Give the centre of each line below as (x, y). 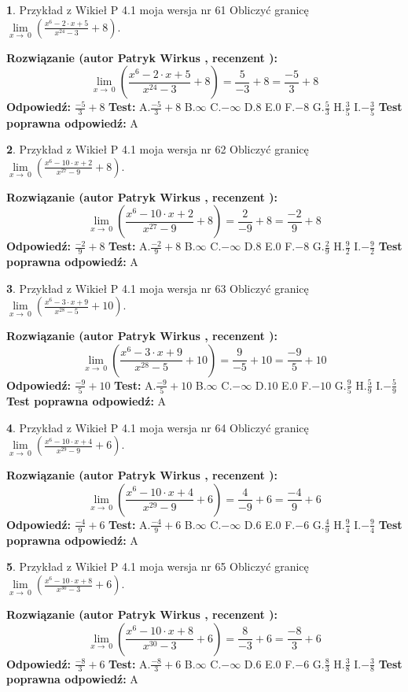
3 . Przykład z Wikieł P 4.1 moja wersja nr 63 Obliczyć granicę (158, 288)
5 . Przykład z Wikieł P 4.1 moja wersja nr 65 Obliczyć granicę (158, 566)
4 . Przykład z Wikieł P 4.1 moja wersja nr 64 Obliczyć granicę (158, 427)
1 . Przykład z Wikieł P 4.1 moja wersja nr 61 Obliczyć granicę (158, 9)
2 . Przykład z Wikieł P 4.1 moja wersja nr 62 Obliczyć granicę (158, 149)
